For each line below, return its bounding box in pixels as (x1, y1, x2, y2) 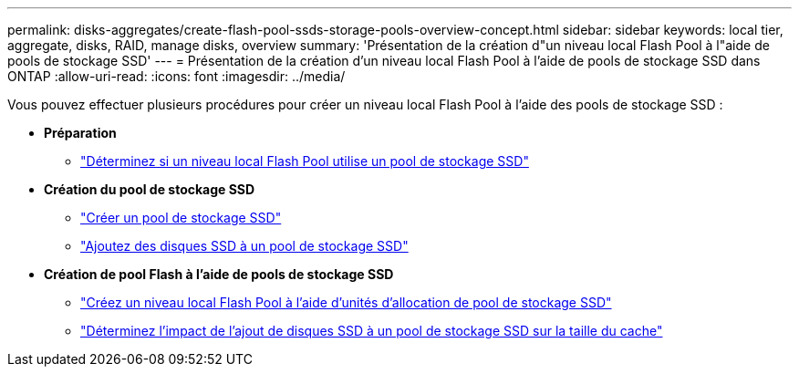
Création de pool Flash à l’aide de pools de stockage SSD (44, 266, 394, 282)
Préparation (44, 125, 117, 140)
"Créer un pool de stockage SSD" (80, 210, 282, 225)
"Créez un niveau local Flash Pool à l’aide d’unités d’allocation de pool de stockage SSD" (80, 295, 612, 310)
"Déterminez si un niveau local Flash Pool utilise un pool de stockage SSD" (80, 153, 529, 169)
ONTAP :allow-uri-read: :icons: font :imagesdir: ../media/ (7, 68, 346, 84)
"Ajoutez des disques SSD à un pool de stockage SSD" (80, 238, 409, 254)
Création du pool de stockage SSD (44, 182, 255, 197)
